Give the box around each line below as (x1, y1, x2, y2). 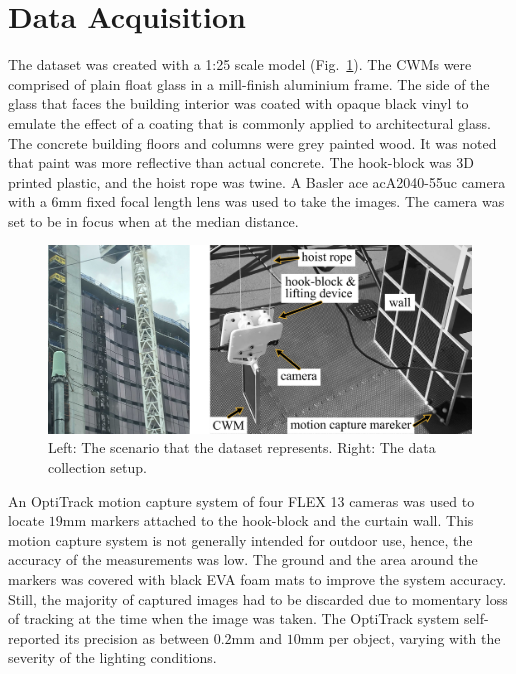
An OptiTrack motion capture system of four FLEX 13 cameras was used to (8, 490, 475, 511)
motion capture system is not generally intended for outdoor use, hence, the (8, 529, 473, 550)
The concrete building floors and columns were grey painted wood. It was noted (8, 132, 497, 153)
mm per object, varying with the (300, 627, 501, 648)
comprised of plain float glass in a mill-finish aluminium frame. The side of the (8, 73, 490, 94)
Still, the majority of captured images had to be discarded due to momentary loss (8, 588, 508, 609)
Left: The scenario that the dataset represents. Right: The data (48, 437, 436, 458)
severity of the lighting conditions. (8, 647, 217, 668)
